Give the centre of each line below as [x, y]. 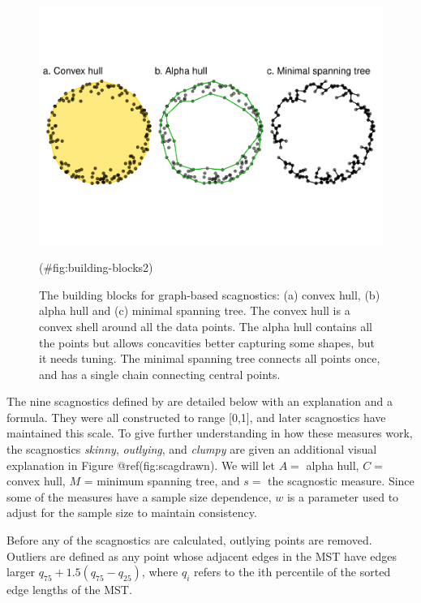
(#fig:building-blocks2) [96, 267]
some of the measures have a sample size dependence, [139, 496]
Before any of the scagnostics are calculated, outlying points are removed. [189, 540]
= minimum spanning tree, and [162, 481]
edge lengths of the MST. [69, 590]
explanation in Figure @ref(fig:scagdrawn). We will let [141, 465]
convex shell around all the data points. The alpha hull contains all [206, 326]
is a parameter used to [343, 496]
